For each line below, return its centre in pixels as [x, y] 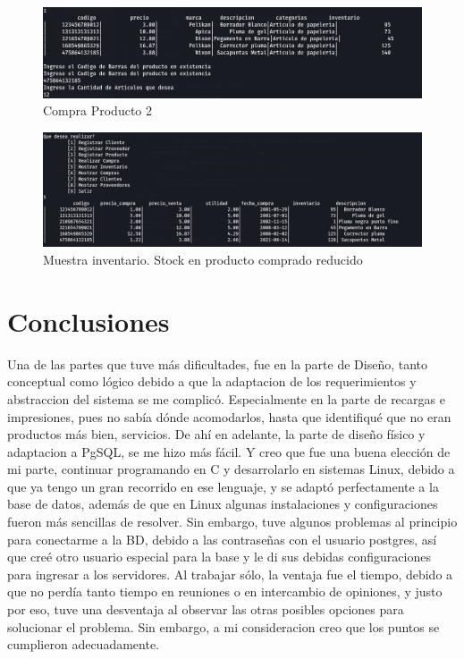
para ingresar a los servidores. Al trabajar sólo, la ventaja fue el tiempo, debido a [230, 574]
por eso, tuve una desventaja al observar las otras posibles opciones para [206, 609]
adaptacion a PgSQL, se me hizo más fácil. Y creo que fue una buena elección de [229, 451]
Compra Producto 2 [98, 110]
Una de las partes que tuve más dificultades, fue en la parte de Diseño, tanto [218, 363]
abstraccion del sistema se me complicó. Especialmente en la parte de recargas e [226, 398]
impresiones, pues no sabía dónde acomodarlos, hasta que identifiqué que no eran [229, 416]
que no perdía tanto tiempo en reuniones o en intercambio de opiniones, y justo [225, 591]
